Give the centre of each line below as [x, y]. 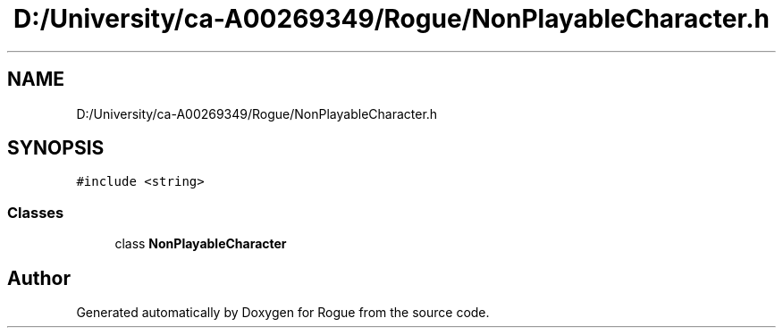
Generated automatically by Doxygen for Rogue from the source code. [283, 313]
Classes [36, 212]
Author [39, 278]
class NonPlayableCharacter [201, 244]
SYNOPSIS [56, 148]
